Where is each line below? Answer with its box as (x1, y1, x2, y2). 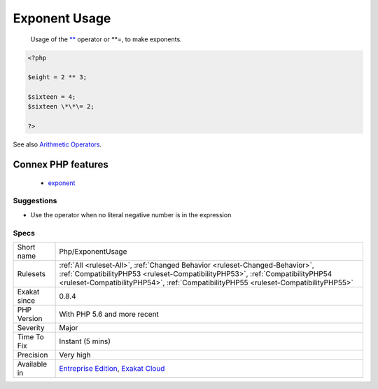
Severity (17, 322, 45, 332)
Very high (59, 350, 91, 360)
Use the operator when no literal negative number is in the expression (30, 210, 232, 219)
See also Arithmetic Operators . (13, 140, 101, 149)
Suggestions (13, 196, 57, 206)
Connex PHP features (13, 158, 108, 171)
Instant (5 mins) (59, 336, 111, 346)
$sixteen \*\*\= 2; (27, 102, 94, 111)
